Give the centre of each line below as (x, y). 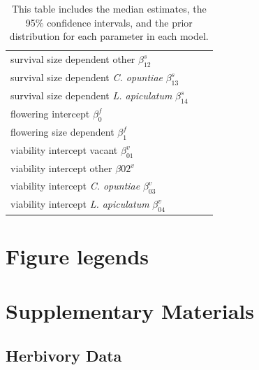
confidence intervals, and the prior (120, 22)
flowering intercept (50, 114)
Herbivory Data (64, 355)
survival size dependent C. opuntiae (87, 77)
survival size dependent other (73, 59)
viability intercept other (61, 168)
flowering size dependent (62, 132)
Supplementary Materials (130, 311)
